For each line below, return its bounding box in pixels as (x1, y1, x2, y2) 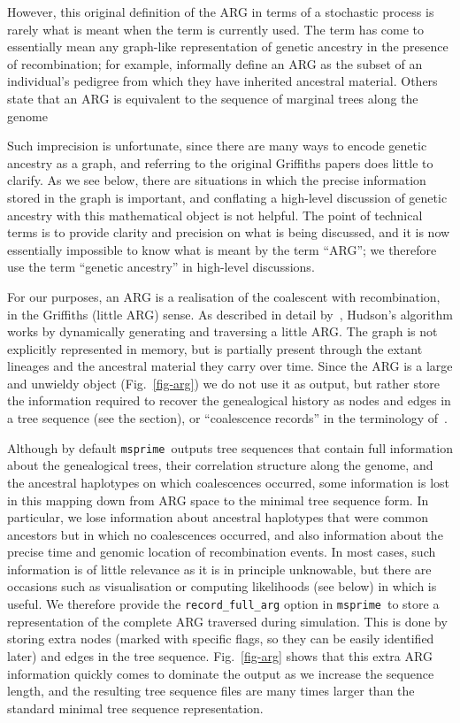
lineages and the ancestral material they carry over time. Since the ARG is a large (7, 357, 453, 375)
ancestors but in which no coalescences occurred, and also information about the (7, 525, 443, 543)
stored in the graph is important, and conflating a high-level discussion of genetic (7, 188, 448, 206)
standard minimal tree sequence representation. (7, 698, 264, 717)
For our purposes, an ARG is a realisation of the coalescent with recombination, (7, 287, 441, 305)
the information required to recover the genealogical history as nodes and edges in (7, 391, 451, 410)
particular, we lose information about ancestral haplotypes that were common (7, 508, 429, 527)
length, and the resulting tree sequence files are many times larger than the (7, 681, 415, 700)
